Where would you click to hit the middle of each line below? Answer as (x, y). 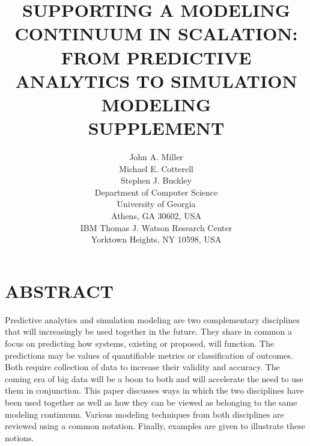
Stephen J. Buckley (156, 180)
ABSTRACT (59, 290)
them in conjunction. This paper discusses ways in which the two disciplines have (154, 390)
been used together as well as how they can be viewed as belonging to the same (151, 402)
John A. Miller (156, 157)
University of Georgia (156, 204)
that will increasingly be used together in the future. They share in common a (148, 331)
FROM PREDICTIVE (156, 57)
